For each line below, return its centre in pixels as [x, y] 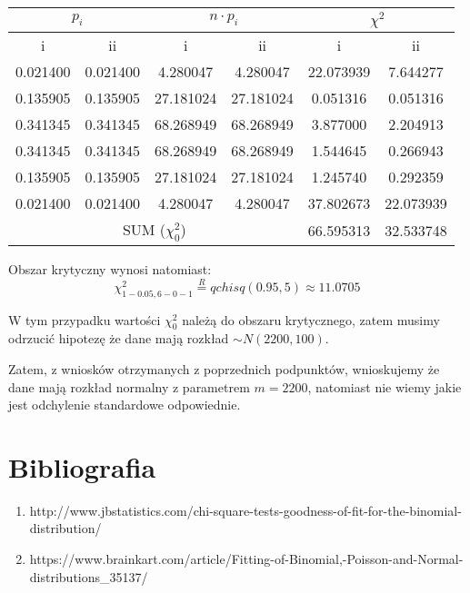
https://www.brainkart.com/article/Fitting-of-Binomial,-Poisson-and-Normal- [246, 559]
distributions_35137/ [89, 576]
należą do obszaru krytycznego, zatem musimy [311, 319]
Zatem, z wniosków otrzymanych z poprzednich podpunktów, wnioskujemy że [224, 368]
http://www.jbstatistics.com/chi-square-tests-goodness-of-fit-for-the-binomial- [245, 510]
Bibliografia [82, 466]
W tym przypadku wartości [85, 319]
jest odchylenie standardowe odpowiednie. [125, 405]
